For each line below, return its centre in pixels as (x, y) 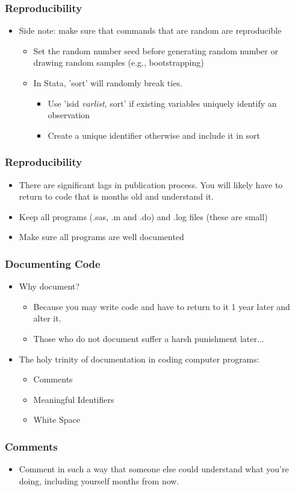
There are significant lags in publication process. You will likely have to (151, 184)
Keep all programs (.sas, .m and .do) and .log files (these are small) (143, 216)
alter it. (47, 318)
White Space (57, 420)
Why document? (49, 286)
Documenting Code (53, 263)
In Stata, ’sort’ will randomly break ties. (108, 83)
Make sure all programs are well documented (101, 237)
